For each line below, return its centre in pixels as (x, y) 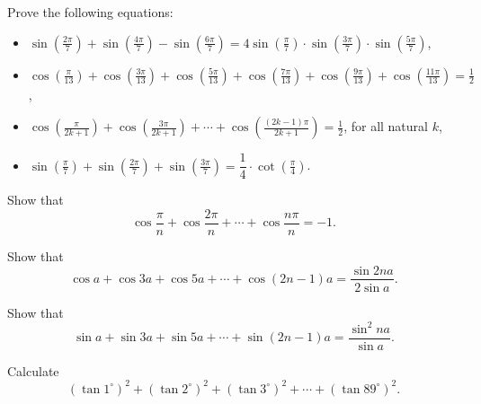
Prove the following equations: (90, 12)
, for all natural (386, 126)
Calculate (33, 370)
